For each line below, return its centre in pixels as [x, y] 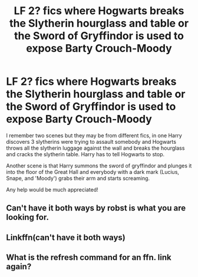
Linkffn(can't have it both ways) [66, 237]
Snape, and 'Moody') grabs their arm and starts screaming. [78, 178]
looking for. [27, 217]
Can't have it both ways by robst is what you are [96, 208]
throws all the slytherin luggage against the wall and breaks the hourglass [95, 148]
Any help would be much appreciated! [52, 189]
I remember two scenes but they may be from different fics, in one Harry [94, 135]
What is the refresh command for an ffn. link [89, 258]
